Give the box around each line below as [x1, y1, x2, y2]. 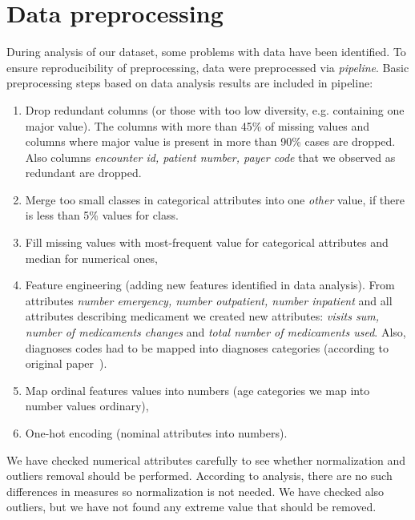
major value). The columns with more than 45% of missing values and [25, 117, 370, 134]
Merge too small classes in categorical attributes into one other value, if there [25, 191, 405, 208]
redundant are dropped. [25, 164, 142, 181]
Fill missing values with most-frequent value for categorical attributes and [25, 234, 389, 251]
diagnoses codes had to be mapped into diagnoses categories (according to [25, 339, 389, 356]
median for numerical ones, [25, 249, 158, 266]
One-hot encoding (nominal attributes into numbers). [25, 425, 288, 441]
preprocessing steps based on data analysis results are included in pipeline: [6, 75, 373, 91]
